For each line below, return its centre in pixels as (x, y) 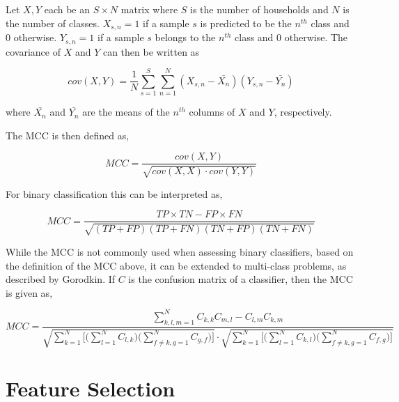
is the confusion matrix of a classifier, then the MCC (241, 279)
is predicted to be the (246, 23)
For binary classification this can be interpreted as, (114, 193)
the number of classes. (53, 23)
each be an (67, 9)
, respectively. (303, 112)
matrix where (149, 9)
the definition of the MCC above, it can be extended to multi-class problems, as (176, 265)
